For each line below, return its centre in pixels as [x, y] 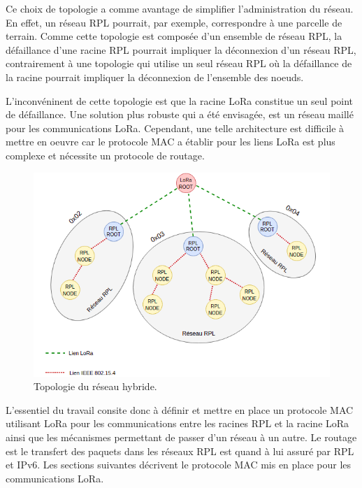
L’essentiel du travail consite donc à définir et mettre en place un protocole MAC [180, 409]
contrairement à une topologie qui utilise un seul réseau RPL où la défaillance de [179, 63]
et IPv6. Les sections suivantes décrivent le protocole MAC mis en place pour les [179, 465]
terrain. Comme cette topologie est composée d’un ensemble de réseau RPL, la [174, 36]
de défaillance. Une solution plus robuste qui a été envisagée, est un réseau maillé [180, 114]
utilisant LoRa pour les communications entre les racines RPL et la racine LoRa [178, 423]
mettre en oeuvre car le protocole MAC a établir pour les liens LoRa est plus [171, 142]
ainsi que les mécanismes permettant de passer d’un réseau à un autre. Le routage [181, 437]
